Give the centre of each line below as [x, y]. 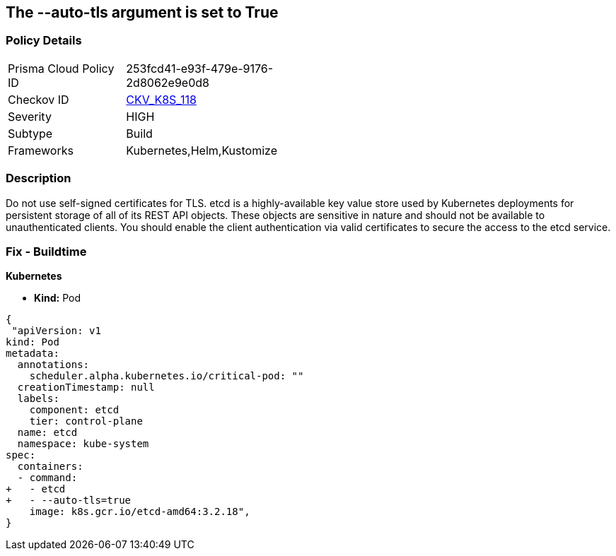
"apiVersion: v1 [56, 331]
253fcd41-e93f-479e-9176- [200, 68]
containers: [50, 467]
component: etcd [74, 410]
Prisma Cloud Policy [61, 68]
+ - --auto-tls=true [69, 501]
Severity [30, 116]
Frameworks [41, 150]
